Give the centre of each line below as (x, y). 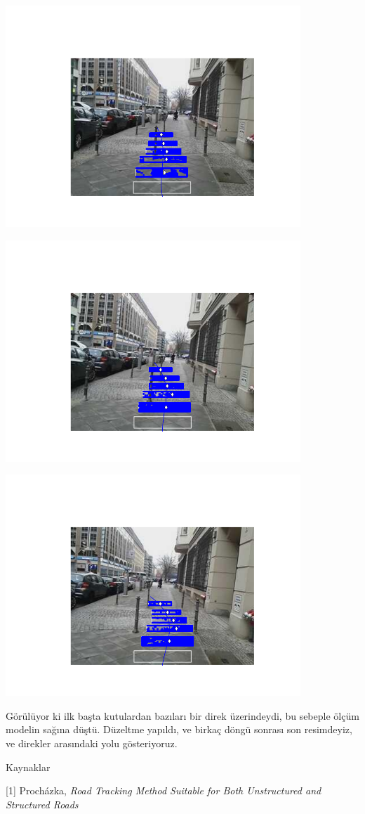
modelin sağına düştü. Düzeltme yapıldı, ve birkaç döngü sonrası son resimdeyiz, (179, 729)
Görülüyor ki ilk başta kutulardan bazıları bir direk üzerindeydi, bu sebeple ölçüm (182, 715)
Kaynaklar (28, 767)
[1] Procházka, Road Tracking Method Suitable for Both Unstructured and (164, 790)
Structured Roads (42, 804)
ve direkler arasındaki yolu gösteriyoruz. (92, 743)
